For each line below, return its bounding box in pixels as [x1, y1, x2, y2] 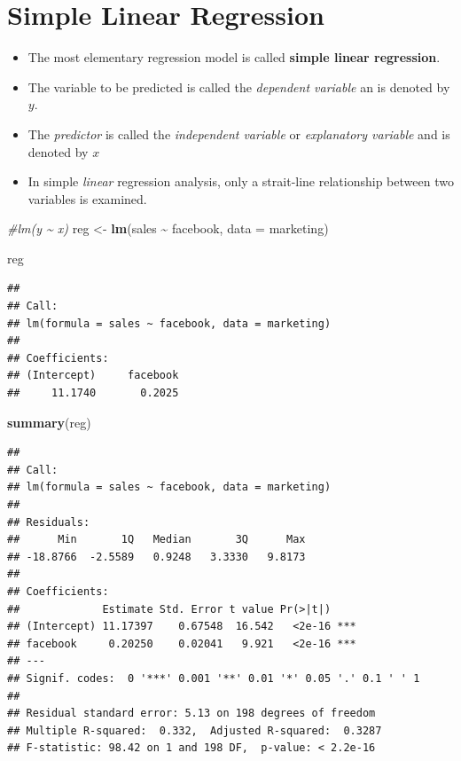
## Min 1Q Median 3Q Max [7, 533, 306, 546]
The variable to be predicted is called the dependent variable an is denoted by [27, 77, 450, 96]
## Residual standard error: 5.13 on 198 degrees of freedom [7, 707, 376, 720]
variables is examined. [27, 189, 147, 208]
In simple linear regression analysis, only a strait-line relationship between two [27, 172, 454, 191]
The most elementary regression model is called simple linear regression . [27, 48, 441, 67]
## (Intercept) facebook [7, 369, 179, 382]
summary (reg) [7, 412, 91, 431]
